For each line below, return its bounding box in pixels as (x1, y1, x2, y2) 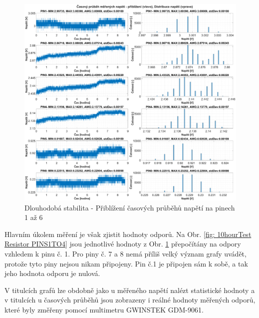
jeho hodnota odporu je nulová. (4, 268, 100, 278)
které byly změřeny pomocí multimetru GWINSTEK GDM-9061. (4, 304, 204, 314)
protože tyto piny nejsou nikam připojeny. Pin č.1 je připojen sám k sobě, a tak (4, 258, 248, 268)
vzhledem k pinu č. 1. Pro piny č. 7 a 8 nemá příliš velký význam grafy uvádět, (4, 248, 247, 258)
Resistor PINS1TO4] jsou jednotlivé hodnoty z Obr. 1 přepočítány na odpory (4, 238, 241, 249)
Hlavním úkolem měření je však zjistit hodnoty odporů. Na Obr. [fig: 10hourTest (4, 228, 252, 239)
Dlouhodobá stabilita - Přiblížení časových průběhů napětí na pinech (24, 202, 235, 212)
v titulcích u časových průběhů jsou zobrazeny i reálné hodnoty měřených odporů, (4, 294, 256, 305)
